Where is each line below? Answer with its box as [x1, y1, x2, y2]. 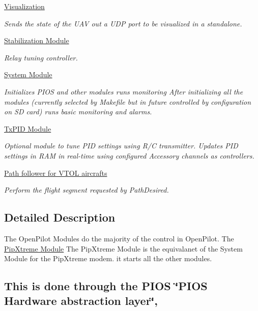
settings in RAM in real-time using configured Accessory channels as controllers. [4, 150, 254, 161]
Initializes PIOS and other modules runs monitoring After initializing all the [4, 86, 243, 97]
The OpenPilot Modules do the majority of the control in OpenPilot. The [4, 233, 234, 243]
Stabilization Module [4, 35, 69, 46]
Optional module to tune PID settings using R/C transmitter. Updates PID [4, 140, 238, 151]
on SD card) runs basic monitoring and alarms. [4, 106, 152, 117]
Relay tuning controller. [4, 52, 78, 63]
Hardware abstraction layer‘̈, [4, 293, 158, 308]
